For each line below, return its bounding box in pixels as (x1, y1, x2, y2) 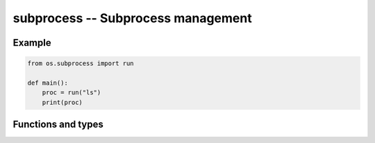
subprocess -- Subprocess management (12, 10, 253, 26)
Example (12, 37, 51, 49)
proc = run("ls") (42, 89, 101, 96)
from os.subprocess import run (27, 60, 135, 67)
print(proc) (42, 98, 83, 106)
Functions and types (12, 119, 103, 131)
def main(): (27, 78, 69, 87)
